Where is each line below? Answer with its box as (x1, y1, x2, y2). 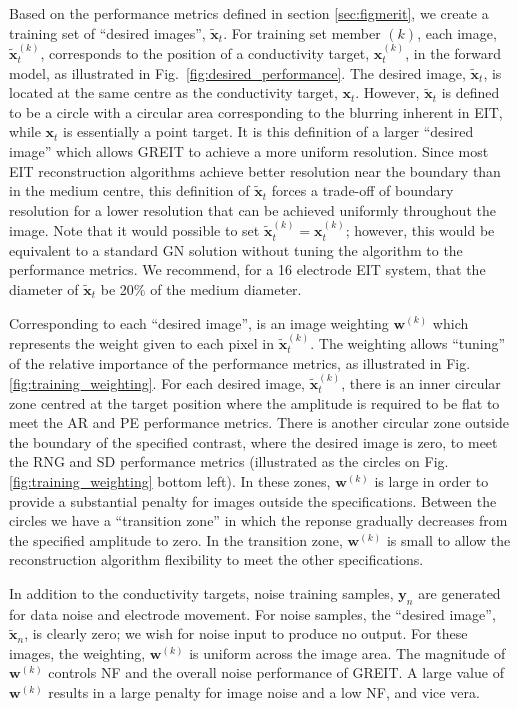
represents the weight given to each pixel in (9, 332, 275, 353)
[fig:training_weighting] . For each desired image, (9, 372, 305, 393)
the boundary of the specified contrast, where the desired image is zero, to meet (9, 431, 498, 452)
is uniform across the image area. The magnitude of (189, 642, 506, 663)
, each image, (417, 22, 497, 43)
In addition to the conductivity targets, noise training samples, (9, 582, 394, 603)
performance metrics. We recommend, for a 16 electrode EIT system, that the (9, 259, 486, 280)
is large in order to (374, 470, 489, 491)
